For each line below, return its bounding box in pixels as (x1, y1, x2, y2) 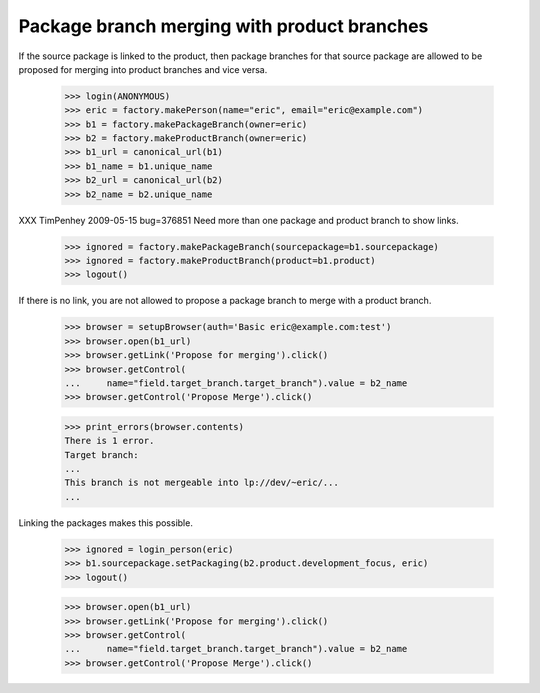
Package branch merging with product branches (18, 15, 429, 37)
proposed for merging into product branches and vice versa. (18, 63, 268, 75)
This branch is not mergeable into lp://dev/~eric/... (64, 477, 339, 489)
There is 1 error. (64, 435, 155, 447)
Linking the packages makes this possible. (18, 516, 194, 529)
